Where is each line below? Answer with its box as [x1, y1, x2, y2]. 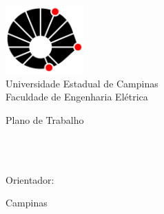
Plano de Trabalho [6, 112, 84, 127]
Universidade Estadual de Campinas [6, 76, 158, 90]
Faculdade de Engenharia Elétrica [6, 89, 148, 104]
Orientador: [6, 172, 54, 186]
